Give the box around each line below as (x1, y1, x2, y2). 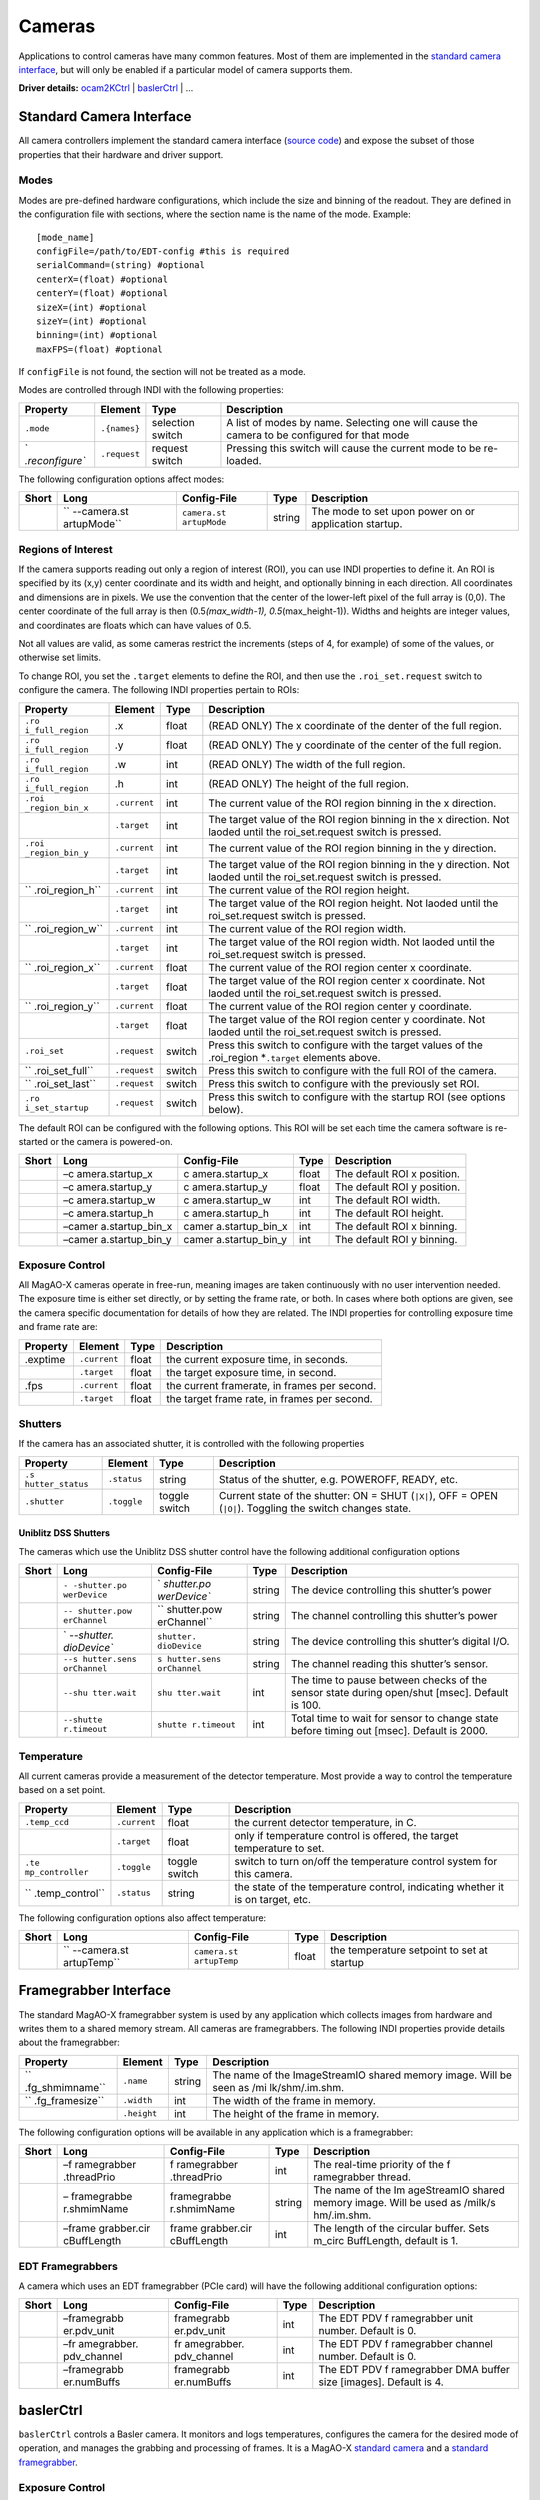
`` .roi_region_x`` (24, 960, 101, 974)
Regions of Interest (18, 542, 114, 556)
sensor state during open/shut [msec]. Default (290, 1686, 509, 1700)
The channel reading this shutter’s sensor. (290, 1657, 489, 1671)
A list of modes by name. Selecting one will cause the (226, 415, 479, 429)
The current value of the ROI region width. (208, 921, 407, 935)
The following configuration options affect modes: (18, 473, 225, 485)
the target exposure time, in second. (166, 1365, 337, 1379)
